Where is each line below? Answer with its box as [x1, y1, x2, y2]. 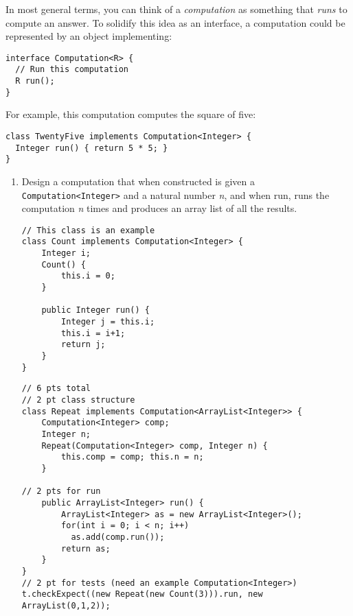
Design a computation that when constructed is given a [21, 174, 255, 188]
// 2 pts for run [21, 486, 101, 497]
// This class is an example [21, 225, 155, 235]
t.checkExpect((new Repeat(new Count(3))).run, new [21, 589, 263, 600]
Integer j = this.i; [61, 317, 155, 327]
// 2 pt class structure [21, 395, 135, 405]
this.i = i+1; [61, 328, 126, 338]
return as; [61, 543, 111, 554]
